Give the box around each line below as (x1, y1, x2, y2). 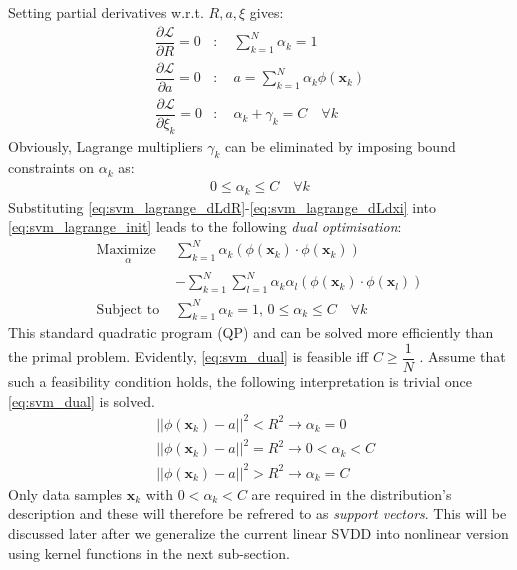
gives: (249, 2, 284, 22)
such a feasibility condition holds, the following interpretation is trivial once (8, 371, 473, 392)
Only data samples (8, 483, 123, 504)
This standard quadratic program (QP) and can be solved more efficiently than (8, 322, 494, 343)
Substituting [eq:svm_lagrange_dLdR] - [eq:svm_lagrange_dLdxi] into (8, 196, 437, 217)
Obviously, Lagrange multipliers (8, 135, 203, 156)
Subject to (96, 302, 160, 317)
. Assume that (419, 346, 506, 367)
